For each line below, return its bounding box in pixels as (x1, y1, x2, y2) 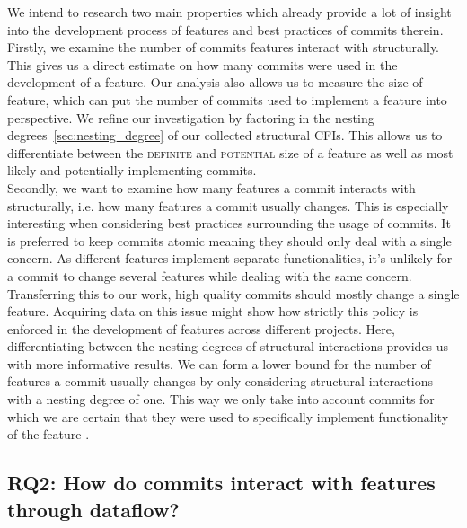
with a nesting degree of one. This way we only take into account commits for (7, 390, 435, 409)
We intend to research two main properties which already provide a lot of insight (7, 3, 452, 21)
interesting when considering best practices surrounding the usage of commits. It (7, 214, 451, 233)
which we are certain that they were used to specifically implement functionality (7, 407, 449, 426)
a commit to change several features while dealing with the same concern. (7, 266, 412, 285)
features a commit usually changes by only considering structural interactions (7, 372, 433, 391)
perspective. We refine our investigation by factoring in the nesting (7, 108, 374, 127)
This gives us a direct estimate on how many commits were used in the (7, 55, 398, 74)
